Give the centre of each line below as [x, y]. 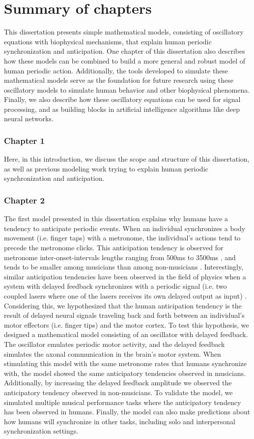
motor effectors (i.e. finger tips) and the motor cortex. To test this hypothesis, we [127, 324]
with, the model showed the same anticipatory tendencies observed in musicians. [125, 373]
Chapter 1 [25, 140]
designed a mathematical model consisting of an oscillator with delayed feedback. [126, 334]
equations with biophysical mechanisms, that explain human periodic [108, 41]
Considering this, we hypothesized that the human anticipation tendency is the [123, 305]
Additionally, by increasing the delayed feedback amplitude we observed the [118, 383]
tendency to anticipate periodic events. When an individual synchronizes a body [125, 228]
